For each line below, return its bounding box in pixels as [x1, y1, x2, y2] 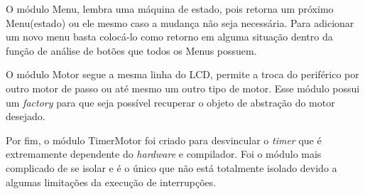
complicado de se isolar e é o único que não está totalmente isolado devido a [6, 160, 337, 175]
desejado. [6, 109, 45, 124]
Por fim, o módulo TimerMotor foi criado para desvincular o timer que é [6, 132, 322, 147]
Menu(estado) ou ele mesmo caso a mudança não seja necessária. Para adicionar [6, 15, 354, 30]
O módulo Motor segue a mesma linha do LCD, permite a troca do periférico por [6, 67, 359, 82]
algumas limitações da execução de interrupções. [6, 174, 217, 189]
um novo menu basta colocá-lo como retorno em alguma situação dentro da [6, 29, 333, 44]
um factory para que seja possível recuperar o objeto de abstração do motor [6, 95, 335, 109]
